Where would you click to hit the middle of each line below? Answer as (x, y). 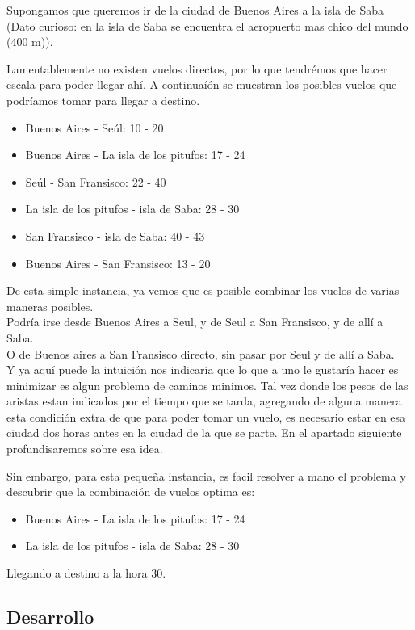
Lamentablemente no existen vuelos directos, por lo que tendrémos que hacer (197, 68)
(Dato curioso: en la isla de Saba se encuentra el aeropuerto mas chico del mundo (207, 25)
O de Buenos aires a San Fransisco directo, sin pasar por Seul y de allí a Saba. (201, 353)
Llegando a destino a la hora (77, 573)
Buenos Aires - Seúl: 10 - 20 (94, 127)
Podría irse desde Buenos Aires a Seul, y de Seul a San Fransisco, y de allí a (195, 322)
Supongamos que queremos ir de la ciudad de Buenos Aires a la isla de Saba (195, 10)
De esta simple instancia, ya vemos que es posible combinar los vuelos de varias (203, 290)
